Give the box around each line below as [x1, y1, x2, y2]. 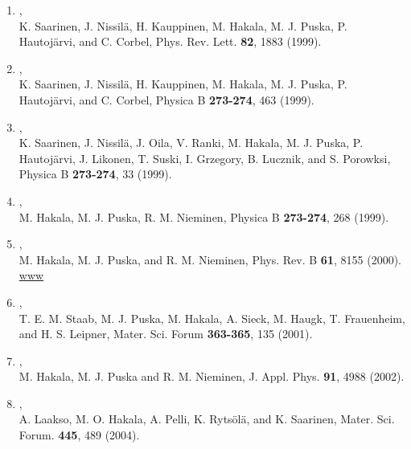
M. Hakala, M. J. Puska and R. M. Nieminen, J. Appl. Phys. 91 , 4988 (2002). [18, 368, 405, 385]
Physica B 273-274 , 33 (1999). [18, 165, 172, 182]
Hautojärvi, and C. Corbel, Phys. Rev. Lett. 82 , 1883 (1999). [18, 33, 322, 50]
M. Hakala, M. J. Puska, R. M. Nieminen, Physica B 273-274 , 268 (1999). [18, 208, 389, 225]
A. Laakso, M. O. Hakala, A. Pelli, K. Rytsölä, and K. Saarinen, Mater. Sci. [18, 410, 395, 427]
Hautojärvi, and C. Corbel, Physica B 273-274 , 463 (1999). [18, 91, 314, 108]
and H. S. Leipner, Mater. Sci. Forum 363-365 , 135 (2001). [18, 325, 313, 342]
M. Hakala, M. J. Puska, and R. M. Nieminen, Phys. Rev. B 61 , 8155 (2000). [18, 251, 401, 267]
